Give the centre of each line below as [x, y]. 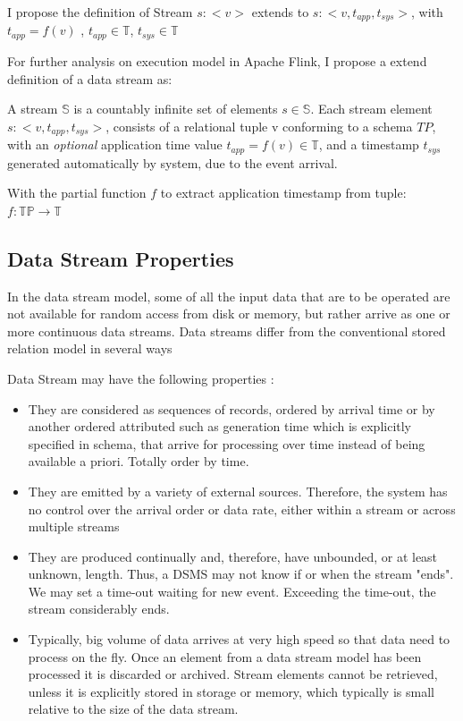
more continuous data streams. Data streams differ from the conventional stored [227, 331]
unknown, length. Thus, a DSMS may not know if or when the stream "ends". [241, 574]
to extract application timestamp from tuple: [283, 193]
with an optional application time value [115, 144]
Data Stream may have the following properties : [141, 378]
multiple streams [74, 526]
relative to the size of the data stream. [133, 709]
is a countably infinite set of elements [176, 109]
